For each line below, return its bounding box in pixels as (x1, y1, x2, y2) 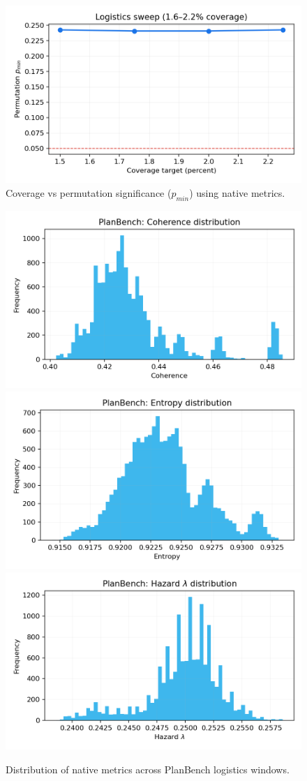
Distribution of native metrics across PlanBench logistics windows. (6, 761, 290, 776)
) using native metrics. (189, 185, 285, 200)
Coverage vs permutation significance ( (6, 185, 172, 200)
